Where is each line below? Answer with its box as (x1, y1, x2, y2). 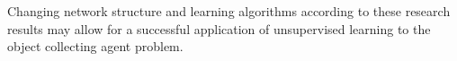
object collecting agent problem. (7, 37, 184, 56)
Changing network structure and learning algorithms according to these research (7, 2, 451, 20)
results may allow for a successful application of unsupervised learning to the (7, 19, 431, 38)
